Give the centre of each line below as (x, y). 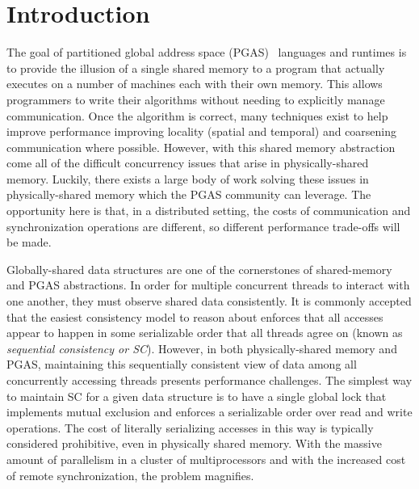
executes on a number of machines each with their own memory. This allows (195, 84)
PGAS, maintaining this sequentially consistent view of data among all (182, 364)
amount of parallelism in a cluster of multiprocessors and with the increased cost (206, 459)
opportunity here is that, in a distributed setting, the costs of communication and (209, 211)
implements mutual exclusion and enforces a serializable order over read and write (209, 412)
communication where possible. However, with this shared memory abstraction (201, 147)
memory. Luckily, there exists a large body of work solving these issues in (188, 178)
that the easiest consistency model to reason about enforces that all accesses (195, 316)
